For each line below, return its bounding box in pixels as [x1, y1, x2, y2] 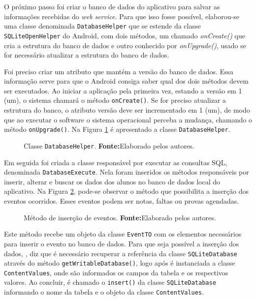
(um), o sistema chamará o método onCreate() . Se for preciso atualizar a [4, 95, 226, 105]
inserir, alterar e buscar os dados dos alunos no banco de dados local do [4, 176, 221, 186]
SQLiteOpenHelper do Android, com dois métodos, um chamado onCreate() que [4, 30, 245, 40]
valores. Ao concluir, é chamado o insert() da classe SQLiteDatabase [4, 277, 216, 287]
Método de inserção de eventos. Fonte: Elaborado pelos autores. [24, 212, 216, 222]
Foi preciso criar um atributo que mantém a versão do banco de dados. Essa [4, 66, 234, 76]
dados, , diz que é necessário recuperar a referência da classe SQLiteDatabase [4, 248, 237, 258]
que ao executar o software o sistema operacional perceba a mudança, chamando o [4, 114, 252, 124]
